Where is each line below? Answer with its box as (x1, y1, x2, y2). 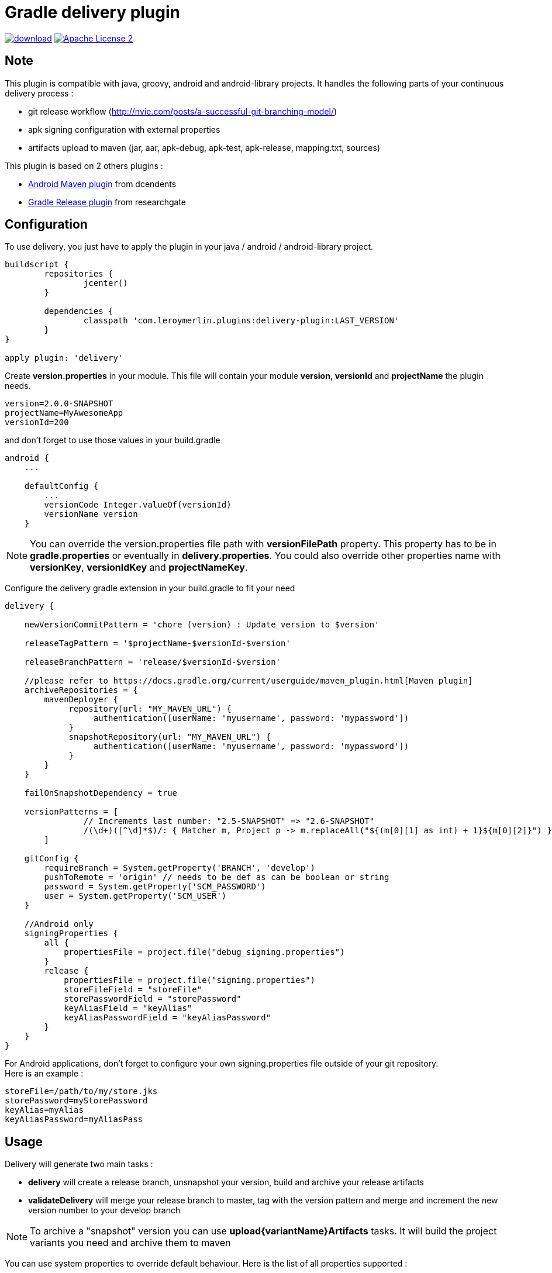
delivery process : (5, 88, 74, 98)
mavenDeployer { (44, 695, 118, 705)
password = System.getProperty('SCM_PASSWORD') (44, 882, 266, 892)
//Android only (24, 919, 94, 929)
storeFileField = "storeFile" (64, 985, 202, 995)
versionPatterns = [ (24, 807, 118, 817)
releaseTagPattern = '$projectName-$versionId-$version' (24, 639, 291, 648)
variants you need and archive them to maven (30, 1237, 231, 1249)
